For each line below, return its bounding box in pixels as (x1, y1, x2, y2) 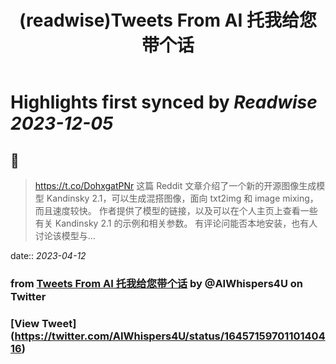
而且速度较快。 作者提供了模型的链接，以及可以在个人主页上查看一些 (34, 205, 318, 216)
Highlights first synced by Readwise (10, 91, 318, 114)
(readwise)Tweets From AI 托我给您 (18, 9, 318, 32)
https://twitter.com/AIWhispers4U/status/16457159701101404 (14, 329, 326, 343)
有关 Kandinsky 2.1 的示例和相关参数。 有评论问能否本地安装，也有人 (34, 217, 318, 229)
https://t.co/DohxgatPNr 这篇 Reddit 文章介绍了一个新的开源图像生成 (34, 180, 317, 191)
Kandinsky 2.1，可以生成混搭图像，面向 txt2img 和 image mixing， (46, 192, 319, 204)
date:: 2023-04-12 (10, 250, 87, 261)
